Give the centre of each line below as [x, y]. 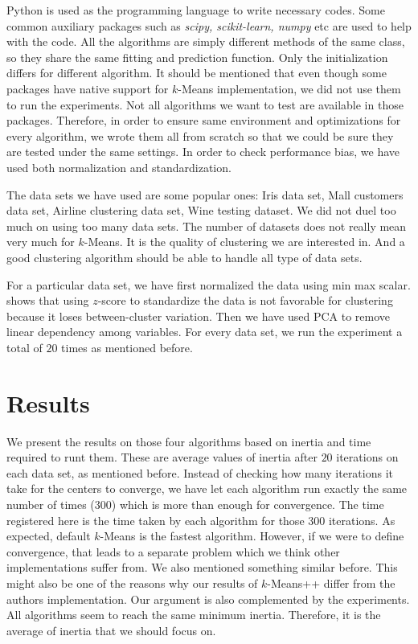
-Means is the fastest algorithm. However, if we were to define [252, 536]
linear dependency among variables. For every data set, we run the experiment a [205, 332]
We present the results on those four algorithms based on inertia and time [189, 441]
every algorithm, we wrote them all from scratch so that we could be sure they [200, 135]
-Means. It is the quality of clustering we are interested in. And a [244, 242]
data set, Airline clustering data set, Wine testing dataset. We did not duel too [201, 210]
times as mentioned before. [127, 347]
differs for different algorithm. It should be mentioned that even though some [197, 73]
